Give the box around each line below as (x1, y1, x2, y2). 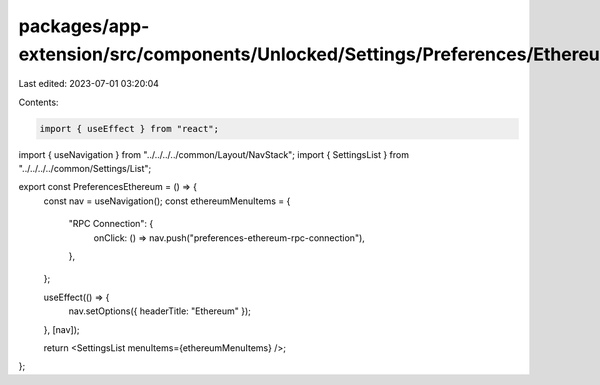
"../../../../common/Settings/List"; (18, 163, 152, 175)
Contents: (18, 96, 59, 108)
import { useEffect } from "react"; (39, 123, 220, 134)
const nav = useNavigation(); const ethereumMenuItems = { (43, 195, 291, 207)
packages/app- (18, 15, 150, 37)
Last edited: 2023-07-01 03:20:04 (18, 78, 160, 90)
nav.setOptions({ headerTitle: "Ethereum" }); (68, 305, 252, 317)
